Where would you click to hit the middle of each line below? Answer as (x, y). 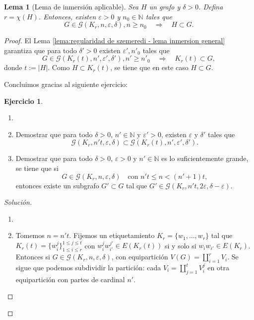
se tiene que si (37, 168)
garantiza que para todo (40, 50)
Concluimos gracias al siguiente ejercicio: (66, 84)
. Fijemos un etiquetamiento (112, 235)
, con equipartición (140, 257)
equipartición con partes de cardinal (70, 279)
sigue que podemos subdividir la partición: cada (88, 267)
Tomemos (30, 235)
